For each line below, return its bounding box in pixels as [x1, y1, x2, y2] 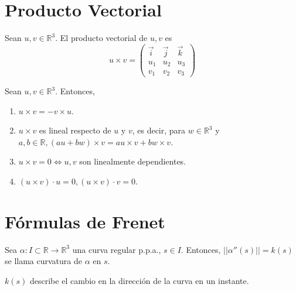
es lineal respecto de [39, 124, 111, 136]
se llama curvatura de [5, 255, 82, 267]
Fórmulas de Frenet [5, 209, 165, 233]
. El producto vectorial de [55, 32, 148, 44]
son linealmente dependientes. [79, 155, 186, 167]
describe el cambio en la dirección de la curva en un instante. [30, 274, 249, 286]
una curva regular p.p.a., [72, 243, 161, 255]
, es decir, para [132, 124, 186, 136]
